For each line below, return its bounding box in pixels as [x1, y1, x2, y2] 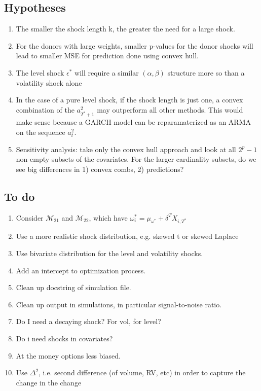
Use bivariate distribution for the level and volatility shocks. [16, 248, 203, 258]
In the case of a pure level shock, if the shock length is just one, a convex [16, 94, 243, 105]
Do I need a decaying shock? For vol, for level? [16, 316, 161, 327]
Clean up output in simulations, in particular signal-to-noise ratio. [16, 299, 222, 309]
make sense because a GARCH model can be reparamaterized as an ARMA [16, 117, 251, 127]
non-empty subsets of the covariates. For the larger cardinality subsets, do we [16, 154, 256, 164]
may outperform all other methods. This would [97, 104, 243, 115]
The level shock [16, 67, 64, 78]
